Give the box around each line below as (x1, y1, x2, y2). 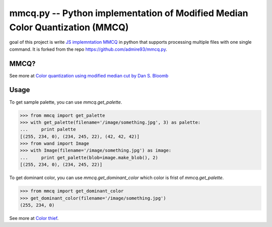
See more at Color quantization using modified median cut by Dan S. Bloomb (9, 72, 169, 79)
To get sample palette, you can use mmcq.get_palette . (9, 99, 122, 105)
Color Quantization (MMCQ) (9, 22, 129, 33)
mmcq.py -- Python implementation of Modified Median (9, 8, 249, 19)
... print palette (20, 126, 76, 132)
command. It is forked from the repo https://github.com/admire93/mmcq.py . (9, 46, 167, 52)
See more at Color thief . (9, 215, 59, 221)
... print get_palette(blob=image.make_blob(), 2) (20, 155, 158, 161)
